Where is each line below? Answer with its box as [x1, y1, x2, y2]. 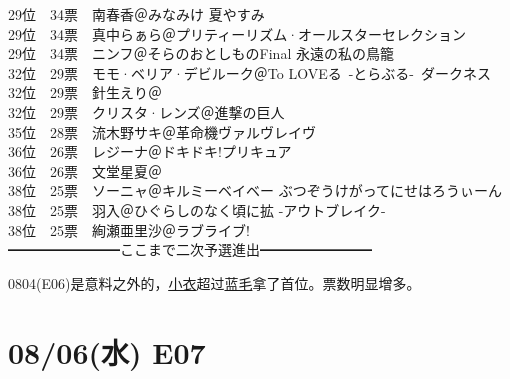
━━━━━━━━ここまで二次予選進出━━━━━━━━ [8, 239, 372, 260]
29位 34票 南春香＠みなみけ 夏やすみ [8, 4, 265, 24]
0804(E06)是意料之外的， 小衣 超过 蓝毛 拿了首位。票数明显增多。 [8, 272, 421, 293]
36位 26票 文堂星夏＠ [8, 160, 162, 181]
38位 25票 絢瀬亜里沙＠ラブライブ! [8, 219, 250, 240]
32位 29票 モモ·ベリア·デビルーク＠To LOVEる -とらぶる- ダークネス [8, 62, 491, 83]
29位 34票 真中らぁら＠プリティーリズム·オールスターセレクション [8, 23, 467, 44]
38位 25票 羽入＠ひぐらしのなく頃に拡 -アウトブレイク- [8, 199, 386, 220]
